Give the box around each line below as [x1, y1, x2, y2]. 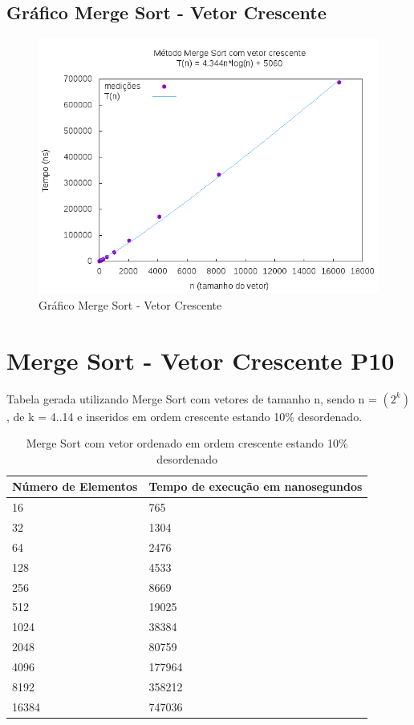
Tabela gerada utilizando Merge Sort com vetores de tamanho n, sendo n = [6, 390, 377, 407]
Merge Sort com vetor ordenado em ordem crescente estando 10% [26, 435, 348, 452]
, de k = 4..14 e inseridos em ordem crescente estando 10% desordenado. [6, 407, 363, 424]
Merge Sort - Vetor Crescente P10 [6, 343, 395, 376]
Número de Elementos [12, 478, 138, 495]
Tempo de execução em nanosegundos [148, 478, 363, 495]
